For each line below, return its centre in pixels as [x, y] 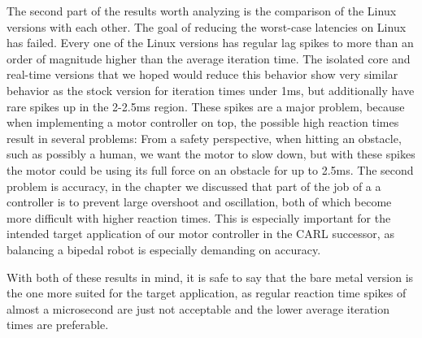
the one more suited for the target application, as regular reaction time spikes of [207, 293]
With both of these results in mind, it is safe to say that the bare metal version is [210, 277]
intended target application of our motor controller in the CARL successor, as [200, 234]
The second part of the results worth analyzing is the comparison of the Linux [202, 11]
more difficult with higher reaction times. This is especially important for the [199, 217]
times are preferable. [58, 325]
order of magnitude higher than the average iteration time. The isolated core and [209, 58]
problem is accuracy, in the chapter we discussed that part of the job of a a [194, 186]
